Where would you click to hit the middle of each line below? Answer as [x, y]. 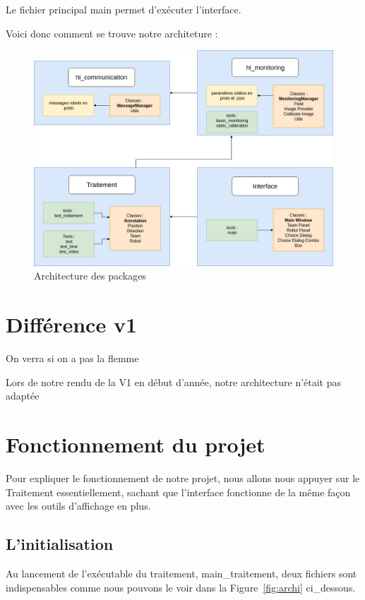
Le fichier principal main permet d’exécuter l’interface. [124, 9]
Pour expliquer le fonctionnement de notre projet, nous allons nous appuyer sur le [183, 478]
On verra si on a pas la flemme [72, 358]
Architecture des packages [90, 276]
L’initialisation [60, 544]
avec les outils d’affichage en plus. [78, 506]
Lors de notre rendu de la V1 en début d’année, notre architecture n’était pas [174, 382]
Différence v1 [71, 324]
